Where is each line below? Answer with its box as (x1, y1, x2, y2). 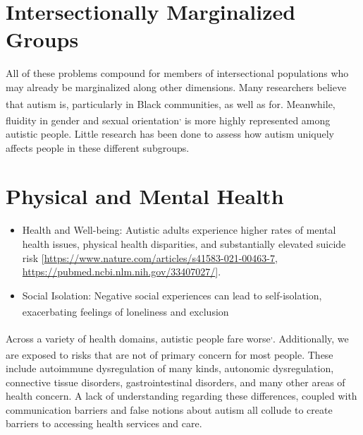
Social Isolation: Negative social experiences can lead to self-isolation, (22, 287, 322, 302)
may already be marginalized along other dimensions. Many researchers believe (6, 79, 347, 94)
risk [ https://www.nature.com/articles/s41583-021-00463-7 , (22, 250, 278, 265)
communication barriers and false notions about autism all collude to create (6, 402, 333, 417)
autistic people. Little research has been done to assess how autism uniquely (6, 126, 334, 141)
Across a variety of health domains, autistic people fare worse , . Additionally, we (6, 328, 349, 345)
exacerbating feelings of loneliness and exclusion (22, 304, 229, 318)
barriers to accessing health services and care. (6, 416, 202, 431)
